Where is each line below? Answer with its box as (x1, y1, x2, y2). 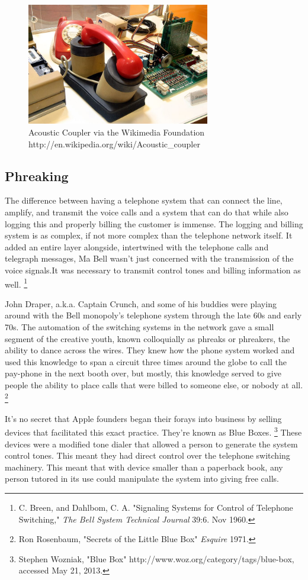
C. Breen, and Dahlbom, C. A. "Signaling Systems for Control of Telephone (18, 501, 293, 514)
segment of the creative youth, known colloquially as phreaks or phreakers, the (5, 332, 290, 344)
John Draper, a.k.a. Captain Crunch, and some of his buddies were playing (5, 297, 277, 310)
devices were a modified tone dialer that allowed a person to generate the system (5, 437, 298, 450)
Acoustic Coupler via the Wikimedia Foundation (28, 126, 205, 138)
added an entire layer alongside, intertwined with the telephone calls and (5, 240, 269, 253)
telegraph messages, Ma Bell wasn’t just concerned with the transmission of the (5, 252, 294, 265)
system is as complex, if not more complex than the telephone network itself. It (5, 229, 293, 241)
